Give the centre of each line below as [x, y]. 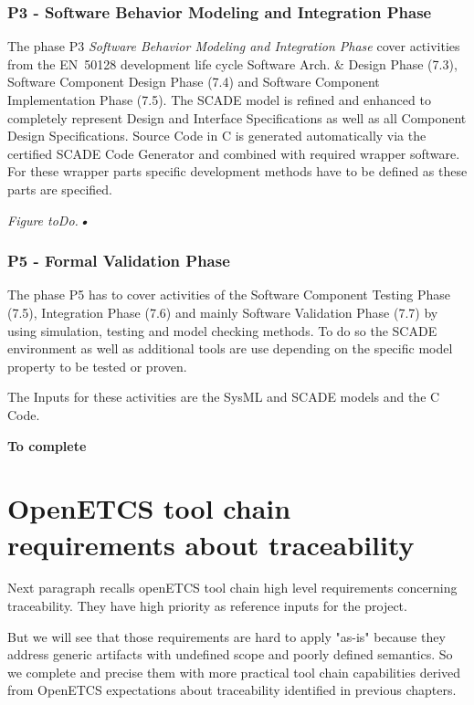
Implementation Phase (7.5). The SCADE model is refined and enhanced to [219, 100]
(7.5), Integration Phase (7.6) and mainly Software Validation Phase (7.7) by [223, 312]
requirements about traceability [211, 544]
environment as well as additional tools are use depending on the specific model [230, 348]
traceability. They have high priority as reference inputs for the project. [207, 606]
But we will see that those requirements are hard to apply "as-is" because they [226, 636]
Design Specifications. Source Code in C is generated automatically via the [217, 136]
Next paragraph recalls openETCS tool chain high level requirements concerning [232, 588]
